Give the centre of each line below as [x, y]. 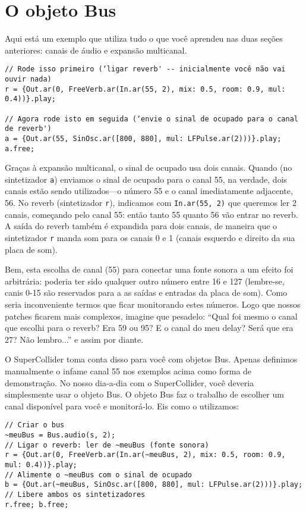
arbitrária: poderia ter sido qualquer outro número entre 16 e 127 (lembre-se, [145, 281]
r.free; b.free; [37, 504]
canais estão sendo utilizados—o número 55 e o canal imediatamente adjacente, [149, 191]
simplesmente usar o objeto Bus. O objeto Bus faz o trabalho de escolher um [144, 394]
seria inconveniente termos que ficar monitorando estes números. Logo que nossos [153, 304]
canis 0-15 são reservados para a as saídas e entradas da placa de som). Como [146, 293]
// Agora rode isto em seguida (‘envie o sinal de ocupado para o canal [152, 119]
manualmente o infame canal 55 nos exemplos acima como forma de [128, 370]
